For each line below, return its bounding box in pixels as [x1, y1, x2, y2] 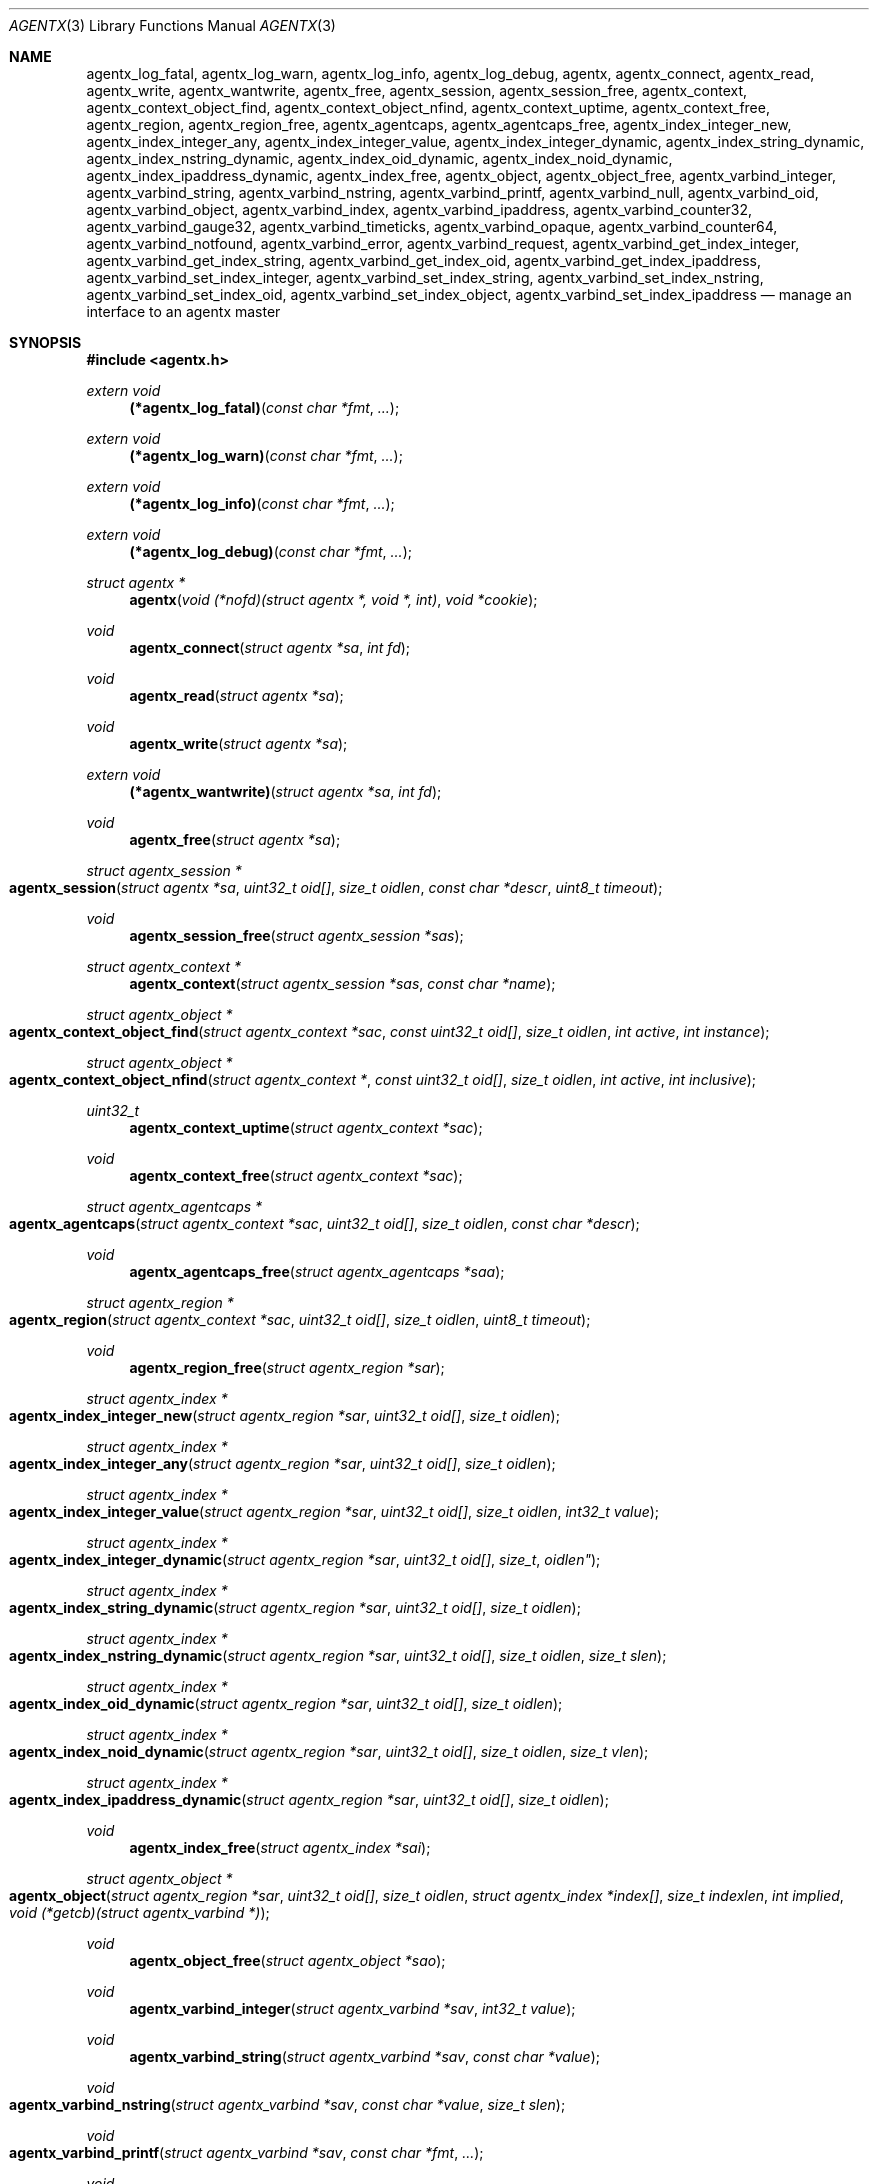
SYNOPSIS [9, 334, 82, 351]
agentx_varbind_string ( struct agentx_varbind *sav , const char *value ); [129, 2048, 600, 2065]
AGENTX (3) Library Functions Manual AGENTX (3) [9, 17, 336, 34]
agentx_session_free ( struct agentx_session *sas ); [129, 927, 464, 944]
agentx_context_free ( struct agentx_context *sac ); [129, 1167, 463, 1184]
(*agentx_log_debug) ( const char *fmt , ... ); [129, 543, 412, 560]
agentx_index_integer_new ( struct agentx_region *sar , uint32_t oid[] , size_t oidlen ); [9, 1407, 560, 1424]
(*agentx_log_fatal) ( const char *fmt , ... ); [129, 399, 400, 416]
